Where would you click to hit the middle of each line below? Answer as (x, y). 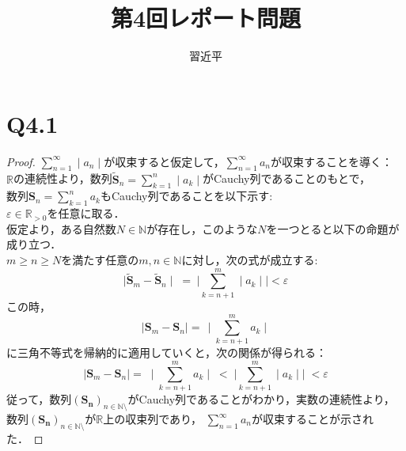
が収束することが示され (312, 419)
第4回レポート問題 (206, 18)
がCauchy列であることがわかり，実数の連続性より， (261, 399)
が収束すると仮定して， (164, 161)
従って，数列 (39, 399)
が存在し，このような (202, 228)
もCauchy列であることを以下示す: (186, 196)
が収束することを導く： (332, 161)
